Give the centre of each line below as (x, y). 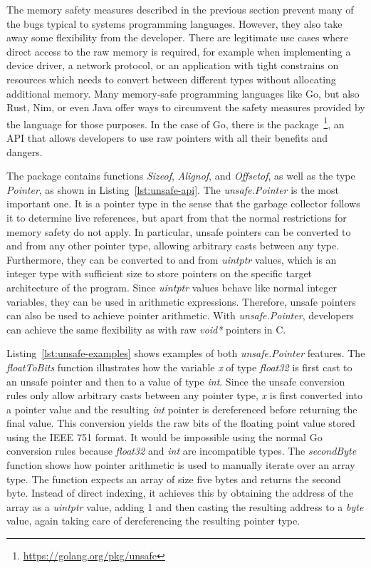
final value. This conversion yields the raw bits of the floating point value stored (181, 423)
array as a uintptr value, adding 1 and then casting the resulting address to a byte (185, 506)
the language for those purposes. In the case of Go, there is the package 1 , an (176, 123)
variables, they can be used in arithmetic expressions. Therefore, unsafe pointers (181, 301)
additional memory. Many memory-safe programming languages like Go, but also (183, 93)
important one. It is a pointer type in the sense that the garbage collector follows (183, 203)
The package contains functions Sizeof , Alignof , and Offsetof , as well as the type (181, 176)
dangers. (25, 151)
